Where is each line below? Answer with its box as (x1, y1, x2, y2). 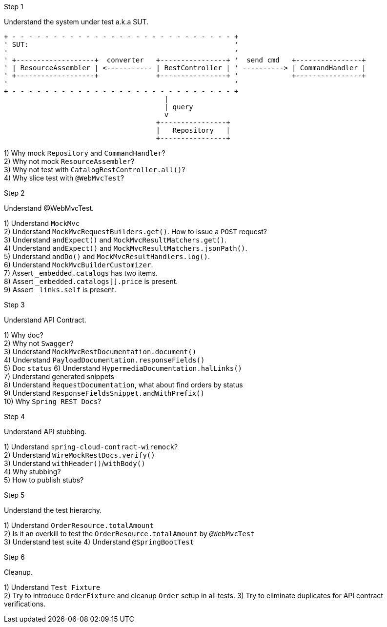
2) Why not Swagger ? (4, 339, 74, 347)
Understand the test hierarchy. (4, 506, 102, 514)
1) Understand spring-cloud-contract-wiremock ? (4, 443, 178, 451)
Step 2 (4, 189, 25, 197)
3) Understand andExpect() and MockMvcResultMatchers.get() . (4, 236, 227, 244)
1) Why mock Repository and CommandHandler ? (4, 149, 165, 157)
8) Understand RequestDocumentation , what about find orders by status (4, 381, 243, 389)
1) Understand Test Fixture (4, 583, 101, 591)
